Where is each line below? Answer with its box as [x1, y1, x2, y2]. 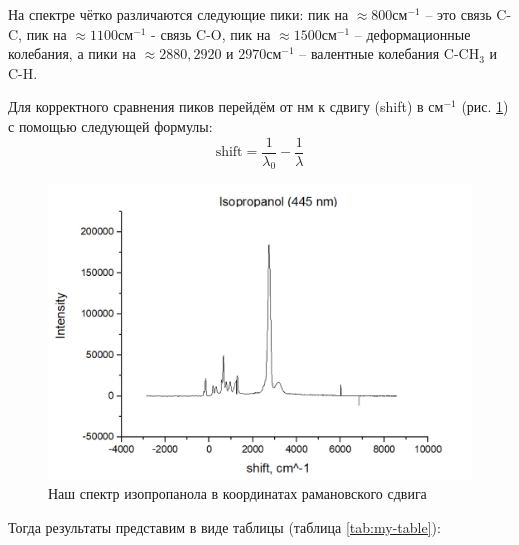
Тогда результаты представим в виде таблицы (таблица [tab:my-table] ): [8, 517, 441, 538]
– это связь [425, 4, 492, 24]
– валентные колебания [299, 43, 440, 64]
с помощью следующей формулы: [8, 115, 213, 136]
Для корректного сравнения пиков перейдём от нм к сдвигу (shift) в [8, 96, 424, 117]
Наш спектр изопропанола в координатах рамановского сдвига [48, 483, 427, 504]
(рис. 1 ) [461, 96, 509, 117]
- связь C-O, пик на [151, 23, 271, 44]
